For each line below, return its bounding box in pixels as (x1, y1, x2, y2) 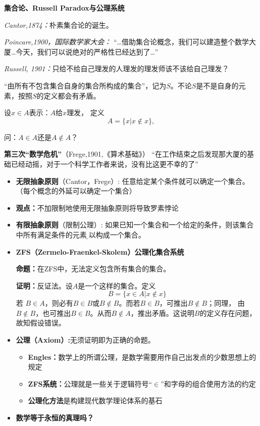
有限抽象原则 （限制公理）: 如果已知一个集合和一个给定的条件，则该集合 (16, 219, 254, 230)
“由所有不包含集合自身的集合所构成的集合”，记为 (4, 80, 167, 90)
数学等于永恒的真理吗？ (16, 412, 94, 423)
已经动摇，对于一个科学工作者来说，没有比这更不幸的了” (11, 158, 198, 169)
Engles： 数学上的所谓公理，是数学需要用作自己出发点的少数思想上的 (28, 351, 256, 362)
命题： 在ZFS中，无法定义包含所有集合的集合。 (16, 263, 171, 274)
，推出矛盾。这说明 (130, 307, 194, 318)
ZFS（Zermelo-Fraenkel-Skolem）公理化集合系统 (16, 246, 184, 257)
